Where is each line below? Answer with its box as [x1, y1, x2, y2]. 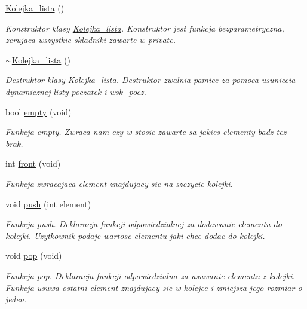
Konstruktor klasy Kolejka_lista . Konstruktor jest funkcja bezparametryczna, [5, 22, 284, 34]
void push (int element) [5, 197, 91, 210]
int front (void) [5, 157, 61, 170]
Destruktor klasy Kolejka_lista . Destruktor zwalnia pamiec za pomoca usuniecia [5, 74, 296, 86]
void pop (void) [5, 249, 62, 262]
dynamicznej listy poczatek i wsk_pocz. [5, 85, 146, 97]
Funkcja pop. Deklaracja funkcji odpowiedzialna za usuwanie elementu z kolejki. [5, 269, 295, 282]
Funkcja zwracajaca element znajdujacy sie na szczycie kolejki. [5, 177, 233, 189]
